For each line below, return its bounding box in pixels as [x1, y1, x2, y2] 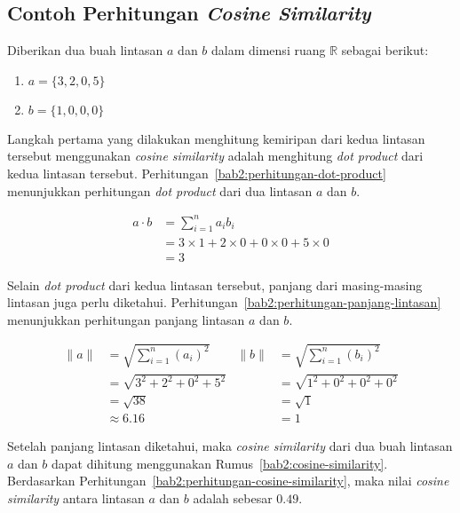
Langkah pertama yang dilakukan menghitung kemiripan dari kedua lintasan [7, 129, 425, 147]
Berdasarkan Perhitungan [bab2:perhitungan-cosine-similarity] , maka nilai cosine [7, 471, 449, 490]
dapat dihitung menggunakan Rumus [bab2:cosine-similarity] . [51, 454, 388, 472]
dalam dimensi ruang [211, 41, 326, 59]
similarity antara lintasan [7, 488, 145, 507]
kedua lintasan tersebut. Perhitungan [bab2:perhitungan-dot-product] [7, 163, 386, 182]
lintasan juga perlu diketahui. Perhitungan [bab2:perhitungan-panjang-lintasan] [7, 293, 441, 312]
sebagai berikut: [341, 41, 429, 59]
